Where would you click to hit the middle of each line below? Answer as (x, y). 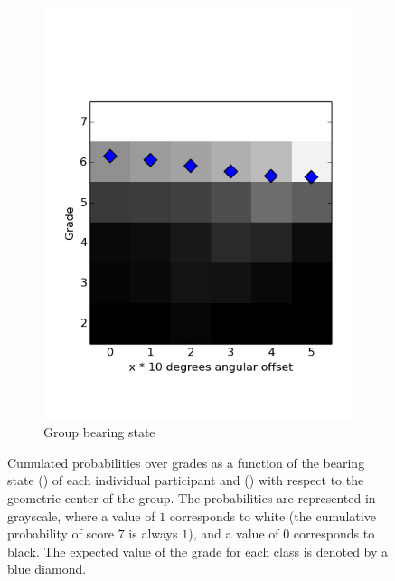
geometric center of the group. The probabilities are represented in (192, 498)
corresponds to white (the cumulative (273, 515)
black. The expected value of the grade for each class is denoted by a (198, 551)
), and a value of (234, 533)
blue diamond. (47, 569)
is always (153, 533)
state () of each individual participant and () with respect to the (186, 480)
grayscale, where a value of (81, 515)
